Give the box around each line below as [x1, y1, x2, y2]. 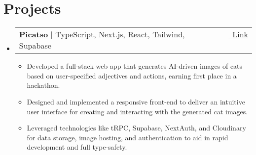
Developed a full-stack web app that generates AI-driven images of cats [27, 61, 243, 71]
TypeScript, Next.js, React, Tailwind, [55, 28, 185, 40]
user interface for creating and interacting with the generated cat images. [27, 106, 248, 116]
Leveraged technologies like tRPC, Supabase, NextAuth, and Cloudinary [27, 123, 246, 133]
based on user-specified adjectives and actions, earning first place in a [27, 70, 237, 80]
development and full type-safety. [27, 142, 127, 152]
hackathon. [27, 80, 60, 90]
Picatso [19, 28, 48, 40]
